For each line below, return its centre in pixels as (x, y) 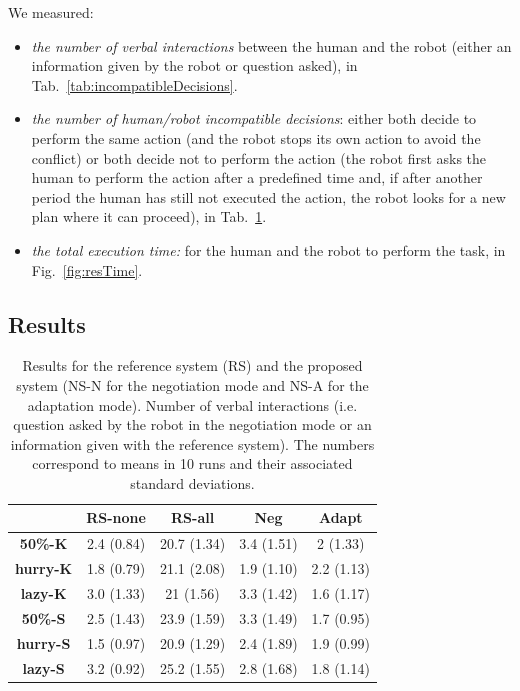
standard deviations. (192, 482)
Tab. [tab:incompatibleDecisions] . (134, 84)
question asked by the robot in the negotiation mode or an (192, 424)
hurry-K (44, 568)
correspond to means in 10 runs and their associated (192, 463)
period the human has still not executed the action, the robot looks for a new (268, 196)
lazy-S (43, 667)
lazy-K (43, 593)
